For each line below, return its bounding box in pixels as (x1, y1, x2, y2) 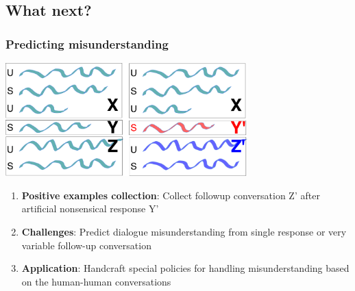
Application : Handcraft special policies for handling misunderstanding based (21, 261, 350, 275)
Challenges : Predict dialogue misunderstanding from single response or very (21, 224, 347, 238)
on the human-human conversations (21, 274, 171, 288)
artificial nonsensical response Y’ (21, 201, 159, 216)
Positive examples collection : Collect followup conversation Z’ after (21, 188, 320, 202)
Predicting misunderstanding (5, 35, 169, 52)
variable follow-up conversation (21, 238, 151, 252)
